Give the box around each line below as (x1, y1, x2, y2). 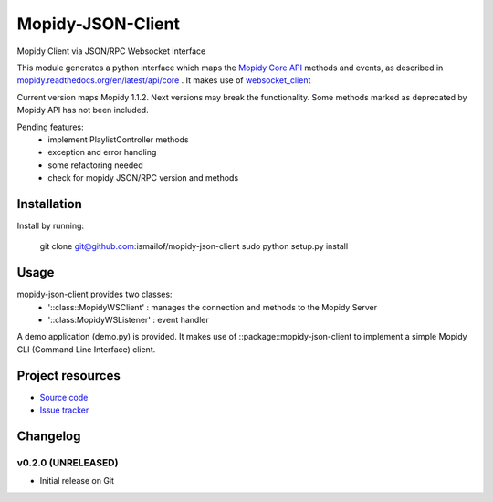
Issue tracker (39, 404, 89, 415)
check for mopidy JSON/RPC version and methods (47, 173, 239, 183)
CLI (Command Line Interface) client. (16, 343, 156, 355)
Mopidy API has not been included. (16, 105, 150, 116)
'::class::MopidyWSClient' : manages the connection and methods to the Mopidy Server (47, 301, 378, 312)
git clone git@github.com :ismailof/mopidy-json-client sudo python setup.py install (39, 241, 349, 252)
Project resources (16, 368, 121, 383)
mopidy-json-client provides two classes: (16, 288, 173, 300)
